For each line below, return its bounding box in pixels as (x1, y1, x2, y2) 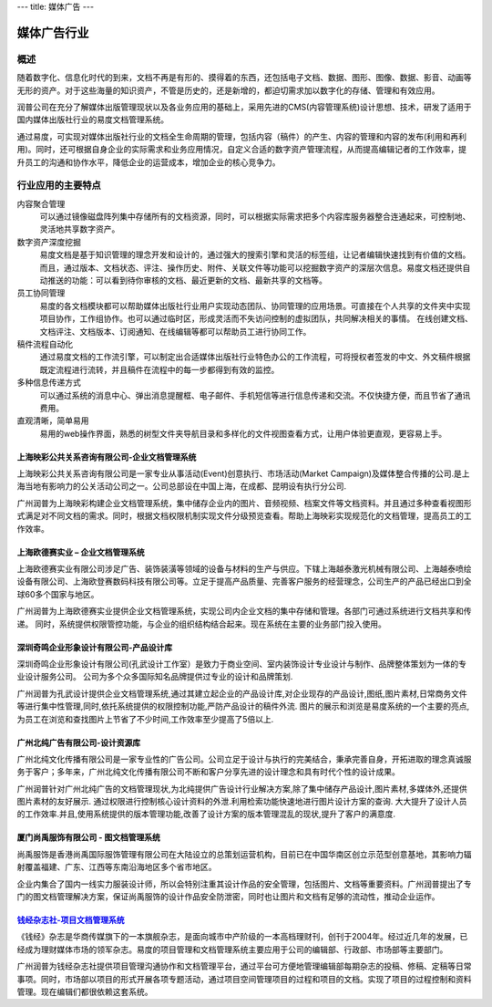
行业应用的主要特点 (16, 179, 102, 192)
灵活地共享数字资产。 (39, 223, 120, 234)
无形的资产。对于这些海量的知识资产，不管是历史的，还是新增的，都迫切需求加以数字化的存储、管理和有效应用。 (16, 85, 440, 96)
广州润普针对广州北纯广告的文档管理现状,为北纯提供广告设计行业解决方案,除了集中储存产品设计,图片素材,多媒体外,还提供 (16, 783, 468, 794)
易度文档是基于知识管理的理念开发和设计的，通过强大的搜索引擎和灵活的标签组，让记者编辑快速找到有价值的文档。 (39, 249, 471, 260)
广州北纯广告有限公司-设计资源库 (16, 737, 141, 748)
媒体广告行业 (16, 25, 89, 40)
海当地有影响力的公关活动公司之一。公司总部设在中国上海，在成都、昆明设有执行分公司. (16, 481, 347, 492)
